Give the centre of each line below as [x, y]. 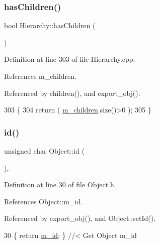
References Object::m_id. [43, 201]
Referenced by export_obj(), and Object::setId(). [80, 218]
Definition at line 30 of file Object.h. [60, 185]
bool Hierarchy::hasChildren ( [50, 25]
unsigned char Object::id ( [44, 151]
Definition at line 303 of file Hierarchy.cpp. [70, 59]
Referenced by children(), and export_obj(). [72, 93]
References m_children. [40, 76]
